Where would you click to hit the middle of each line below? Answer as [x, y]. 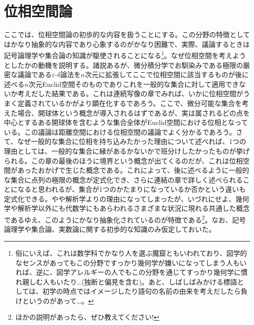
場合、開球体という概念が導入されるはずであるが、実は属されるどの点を [134, 112]
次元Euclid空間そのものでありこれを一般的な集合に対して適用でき [134, 84]
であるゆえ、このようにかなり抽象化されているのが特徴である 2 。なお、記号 [125, 219]
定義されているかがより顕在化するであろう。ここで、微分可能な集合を [130, 103]
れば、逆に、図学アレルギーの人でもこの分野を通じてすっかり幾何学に [128, 272]
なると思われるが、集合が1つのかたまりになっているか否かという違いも [131, 189]
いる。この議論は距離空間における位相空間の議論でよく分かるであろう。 [120, 132]
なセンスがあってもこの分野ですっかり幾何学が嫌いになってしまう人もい [131, 262]
